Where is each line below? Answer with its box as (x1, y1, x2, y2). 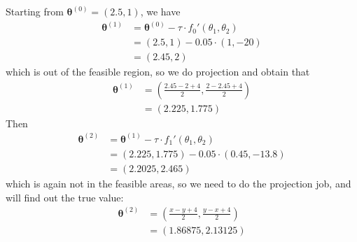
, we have (140, 4, 181, 18)
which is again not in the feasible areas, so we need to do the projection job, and (6, 176, 351, 190)
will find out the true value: (6, 190, 124, 204)
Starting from (6, 4, 64, 18)
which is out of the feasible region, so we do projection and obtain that (6, 64, 310, 79)
